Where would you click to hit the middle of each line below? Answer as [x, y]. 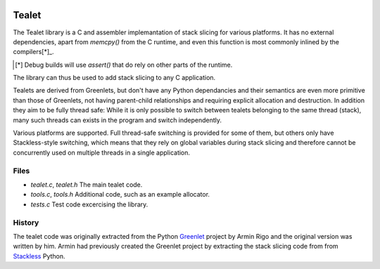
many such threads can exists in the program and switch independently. [117, 120]
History [26, 223]
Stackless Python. [39, 256]
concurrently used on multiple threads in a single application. [101, 152]
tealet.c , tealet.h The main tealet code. [87, 184]
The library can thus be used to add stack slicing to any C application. [114, 78]
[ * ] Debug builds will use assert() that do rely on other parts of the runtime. [124, 65]
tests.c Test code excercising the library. [89, 204]
